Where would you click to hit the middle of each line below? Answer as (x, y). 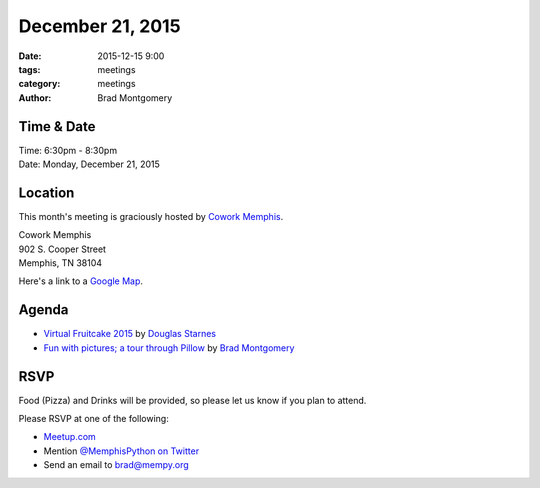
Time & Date (57, 126)
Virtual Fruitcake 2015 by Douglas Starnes (130, 334)
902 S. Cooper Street (62, 249)
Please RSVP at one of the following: (93, 419)
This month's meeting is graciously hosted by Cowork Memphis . (151, 216)
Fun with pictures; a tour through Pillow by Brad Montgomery (169, 347)
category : (39, 84)
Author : (35, 97)
